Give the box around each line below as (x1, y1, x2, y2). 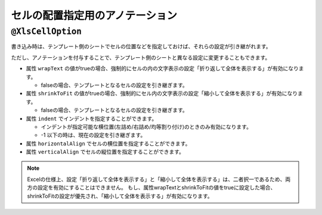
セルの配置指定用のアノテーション (11, 9, 177, 22)
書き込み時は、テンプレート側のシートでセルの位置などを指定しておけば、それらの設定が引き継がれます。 (11, 43, 271, 50)
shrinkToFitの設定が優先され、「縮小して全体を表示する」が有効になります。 (27, 192, 213, 200)
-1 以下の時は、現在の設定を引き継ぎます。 (41, 132, 146, 139)
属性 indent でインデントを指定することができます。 (26, 115, 157, 122)
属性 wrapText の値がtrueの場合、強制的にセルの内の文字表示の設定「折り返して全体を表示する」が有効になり (26, 65, 299, 72)
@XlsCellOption (11, 26, 82, 37)
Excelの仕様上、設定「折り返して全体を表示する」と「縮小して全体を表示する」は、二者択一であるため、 (27, 176, 286, 183)
